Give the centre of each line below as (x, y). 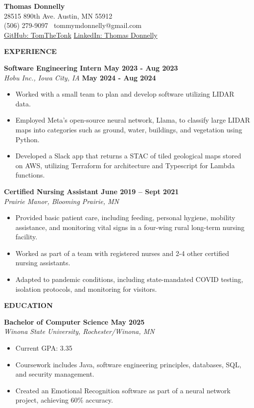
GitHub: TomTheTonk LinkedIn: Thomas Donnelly (81, 35)
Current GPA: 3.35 (44, 348)
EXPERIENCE (30, 51)
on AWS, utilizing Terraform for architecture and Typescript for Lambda (125, 165)
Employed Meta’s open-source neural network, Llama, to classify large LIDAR (133, 120)
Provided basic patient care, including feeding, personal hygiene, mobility (125, 217)
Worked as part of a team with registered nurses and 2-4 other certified (122, 253)
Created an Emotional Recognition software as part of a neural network (123, 390)
